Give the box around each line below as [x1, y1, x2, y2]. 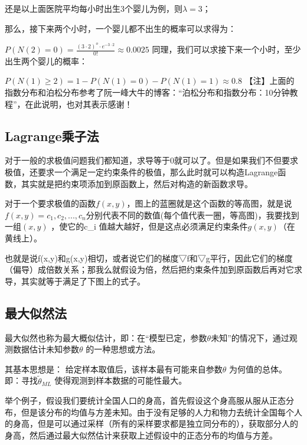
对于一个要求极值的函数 [5, 197, 96, 210]
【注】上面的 [244, 74, 295, 87]
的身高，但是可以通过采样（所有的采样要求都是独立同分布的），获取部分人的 [5, 417, 298, 430]
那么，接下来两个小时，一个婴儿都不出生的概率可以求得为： [5, 22, 236, 34]
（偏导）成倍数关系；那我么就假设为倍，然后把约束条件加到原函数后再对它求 [5, 263, 302, 276]
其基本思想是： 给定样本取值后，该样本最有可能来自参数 [5, 362, 223, 375]
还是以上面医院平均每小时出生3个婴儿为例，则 [5, 2, 182, 14]
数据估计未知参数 [12, 343, 79, 355]
